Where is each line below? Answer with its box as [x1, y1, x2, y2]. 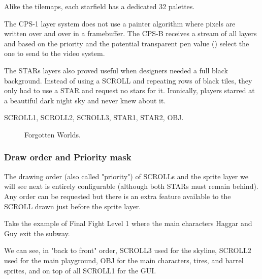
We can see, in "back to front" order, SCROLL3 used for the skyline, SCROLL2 [4, 245, 251, 256]
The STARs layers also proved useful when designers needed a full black [4, 65, 228, 75]
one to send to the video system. [4, 48, 105, 59]
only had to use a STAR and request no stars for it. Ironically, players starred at [4, 85, 255, 96]
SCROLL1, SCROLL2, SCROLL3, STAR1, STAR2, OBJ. [4, 112, 184, 123]
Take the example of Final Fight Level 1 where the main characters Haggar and [4, 218, 252, 229]
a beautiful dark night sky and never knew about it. [4, 95, 166, 105]
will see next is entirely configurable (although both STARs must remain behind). [4, 181, 258, 191]
